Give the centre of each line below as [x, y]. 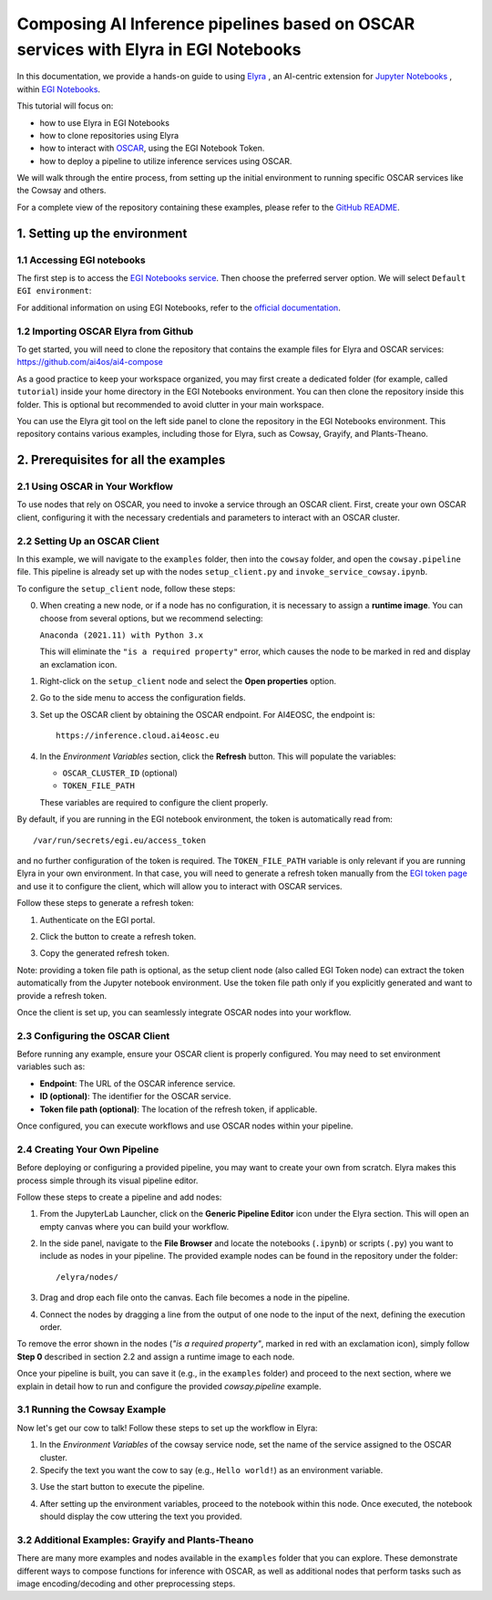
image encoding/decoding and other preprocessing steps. [126, 1584]
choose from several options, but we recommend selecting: [151, 618]
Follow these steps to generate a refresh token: [106, 903]
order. [51, 1327]
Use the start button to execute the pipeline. [122, 1487]
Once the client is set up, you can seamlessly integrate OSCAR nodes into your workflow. [184, 1012]
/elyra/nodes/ [87, 1277]
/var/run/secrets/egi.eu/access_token [120, 840]
